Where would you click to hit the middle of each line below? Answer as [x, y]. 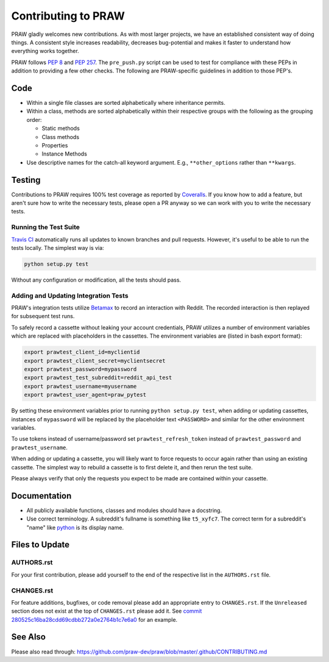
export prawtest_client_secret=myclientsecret [95, 361]
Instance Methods [65, 154]
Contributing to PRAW [68, 16]
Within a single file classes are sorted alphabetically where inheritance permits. [126, 103]
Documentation [41, 496]
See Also [28, 637]
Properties [55, 145]
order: [34, 119]
